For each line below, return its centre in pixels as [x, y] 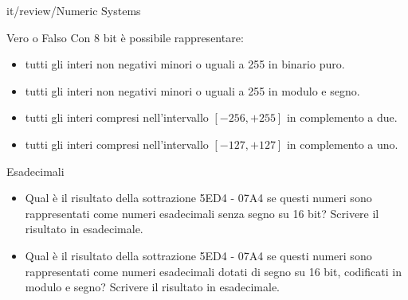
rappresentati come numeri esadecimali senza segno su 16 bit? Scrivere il [202, 213]
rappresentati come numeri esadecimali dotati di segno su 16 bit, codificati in [213, 271]
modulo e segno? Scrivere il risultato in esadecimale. [153, 287]
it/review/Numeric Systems [74, 10]
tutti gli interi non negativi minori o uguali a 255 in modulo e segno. [192, 90]
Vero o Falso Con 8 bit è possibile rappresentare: [125, 37]
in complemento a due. [342, 117]
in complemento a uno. [342, 144]
